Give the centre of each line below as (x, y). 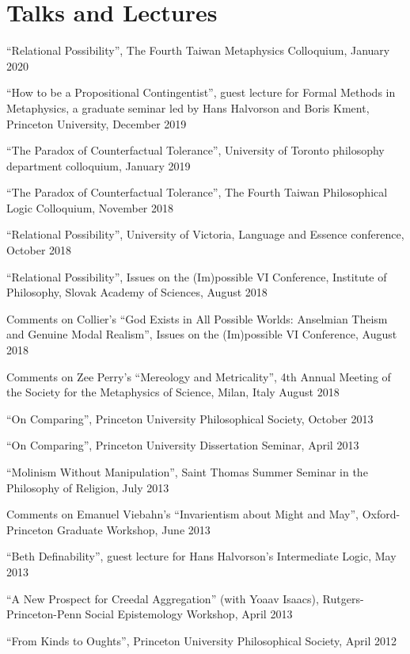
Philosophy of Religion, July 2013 (88, 487)
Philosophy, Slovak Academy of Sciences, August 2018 (137, 292)
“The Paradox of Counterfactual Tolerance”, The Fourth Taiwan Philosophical (197, 192)
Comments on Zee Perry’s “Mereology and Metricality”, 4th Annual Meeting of (199, 376)
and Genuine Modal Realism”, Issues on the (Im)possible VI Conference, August (202, 334)
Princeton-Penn (44, 614)
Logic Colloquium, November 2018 (90, 207)
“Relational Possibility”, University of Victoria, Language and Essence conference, (205, 234)
